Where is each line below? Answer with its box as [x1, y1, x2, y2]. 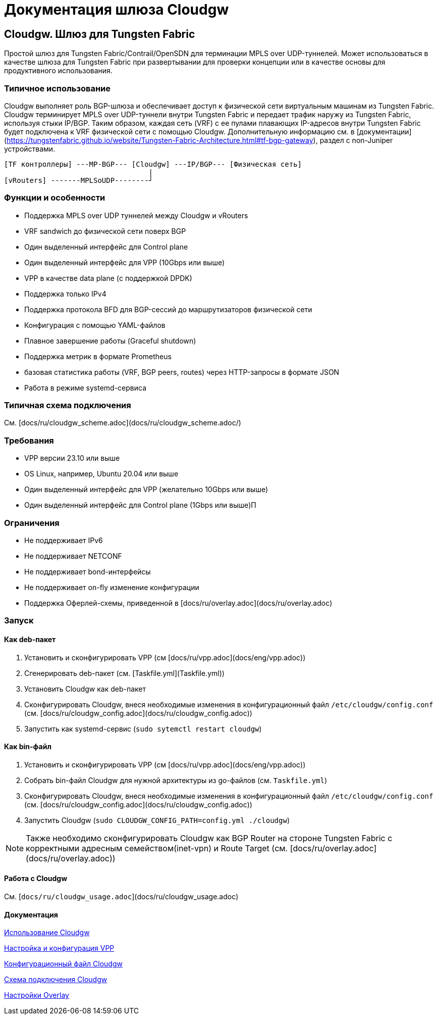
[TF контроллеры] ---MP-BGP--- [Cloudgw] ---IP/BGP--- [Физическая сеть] [4, 160, 302, 168]
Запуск [4, 615, 34, 626]
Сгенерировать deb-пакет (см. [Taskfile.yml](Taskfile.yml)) [24, 668, 225, 677]
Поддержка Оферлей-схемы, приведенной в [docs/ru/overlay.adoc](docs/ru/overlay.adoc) [24, 598, 333, 607]
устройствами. [4, 144, 56, 153]
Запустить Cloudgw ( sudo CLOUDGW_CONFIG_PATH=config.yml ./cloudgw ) [24, 815, 290, 824]
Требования [4, 435, 54, 446]
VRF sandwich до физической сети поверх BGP [24, 226, 186, 235]
